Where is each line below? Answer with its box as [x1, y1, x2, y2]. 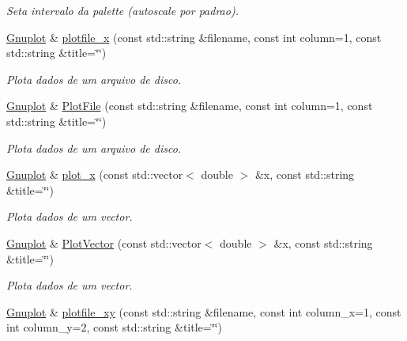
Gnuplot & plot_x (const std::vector [6, 166, 183, 183]
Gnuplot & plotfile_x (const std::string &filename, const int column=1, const [6, 28, 382, 45]
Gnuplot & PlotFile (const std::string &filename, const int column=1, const [6, 97, 373, 114]
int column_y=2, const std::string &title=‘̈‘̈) [6, 319, 222, 335]
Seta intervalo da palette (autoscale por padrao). [6, 2, 239, 18]
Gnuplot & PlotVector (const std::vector [6, 234, 202, 251]
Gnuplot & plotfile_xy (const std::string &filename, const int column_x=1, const [6, 303, 401, 320]
